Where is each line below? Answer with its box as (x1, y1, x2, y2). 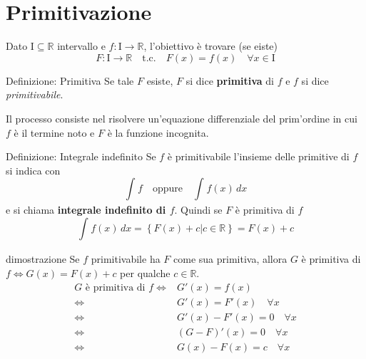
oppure (152, 184, 183, 194)
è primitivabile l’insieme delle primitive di (167, 149, 350, 164)
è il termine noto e (14, 125, 95, 140)
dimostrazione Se (6, 251, 80, 266)
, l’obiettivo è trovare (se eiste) (143, 38, 278, 53)
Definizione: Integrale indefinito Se (6, 149, 156, 164)
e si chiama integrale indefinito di (6, 202, 166, 217)
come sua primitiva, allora (173, 251, 288, 266)
